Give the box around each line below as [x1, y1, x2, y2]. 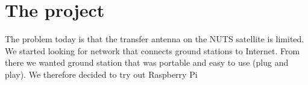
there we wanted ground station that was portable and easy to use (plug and [5, 56, 289, 69]
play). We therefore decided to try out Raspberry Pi [5, 68, 198, 80]
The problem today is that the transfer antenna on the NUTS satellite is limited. [5, 33, 304, 45]
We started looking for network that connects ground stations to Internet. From [5, 44, 300, 57]
